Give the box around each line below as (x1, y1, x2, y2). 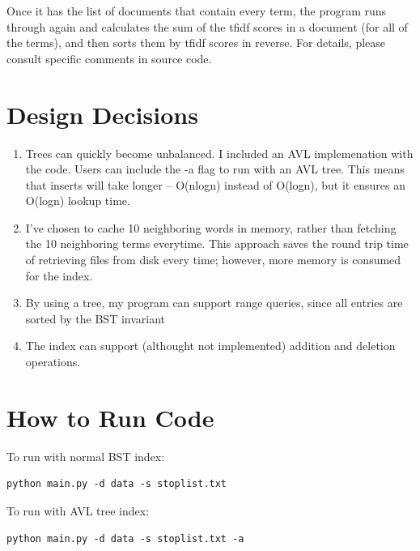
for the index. (25, 267, 93, 284)
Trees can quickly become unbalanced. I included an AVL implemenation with (25, 144, 414, 161)
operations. (25, 353, 81, 370)
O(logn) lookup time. (25, 192, 130, 209)
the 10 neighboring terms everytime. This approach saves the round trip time (25, 235, 409, 252)
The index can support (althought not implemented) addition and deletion (25, 337, 396, 354)
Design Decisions (6, 97, 198, 130)
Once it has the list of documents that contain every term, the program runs (6, 2, 387, 19)
